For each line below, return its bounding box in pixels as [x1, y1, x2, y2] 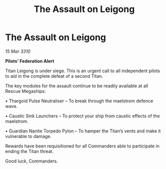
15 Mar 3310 [5, 48, 31, 54]
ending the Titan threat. [5, 148, 54, 154]
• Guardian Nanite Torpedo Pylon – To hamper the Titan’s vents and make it [5, 128, 161, 134]
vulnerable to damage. [5, 133, 52, 139]
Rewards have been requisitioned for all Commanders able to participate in [5, 143, 159, 149]
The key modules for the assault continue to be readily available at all [5, 83, 148, 89]
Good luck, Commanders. [5, 158, 58, 164]
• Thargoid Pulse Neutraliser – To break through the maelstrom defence [5, 98, 153, 104]
